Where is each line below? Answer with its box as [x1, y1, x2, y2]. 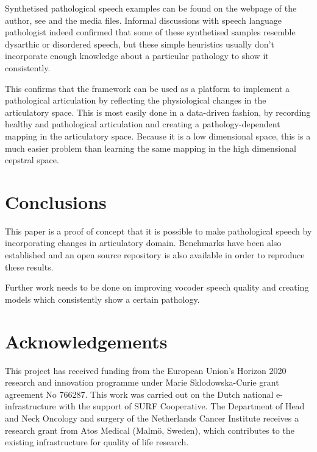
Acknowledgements [5, 328, 168, 353]
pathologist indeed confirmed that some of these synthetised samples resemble [5, 26, 296, 38]
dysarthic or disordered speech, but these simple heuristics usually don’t [5, 37, 274, 50]
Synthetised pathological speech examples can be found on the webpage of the [5, 2, 297, 14]
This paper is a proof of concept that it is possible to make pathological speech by [5, 224, 312, 237]
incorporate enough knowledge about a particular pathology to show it [5, 49, 269, 62]
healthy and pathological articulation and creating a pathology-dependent [5, 118, 280, 130]
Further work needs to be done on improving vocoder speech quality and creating [5, 281, 309, 294]
